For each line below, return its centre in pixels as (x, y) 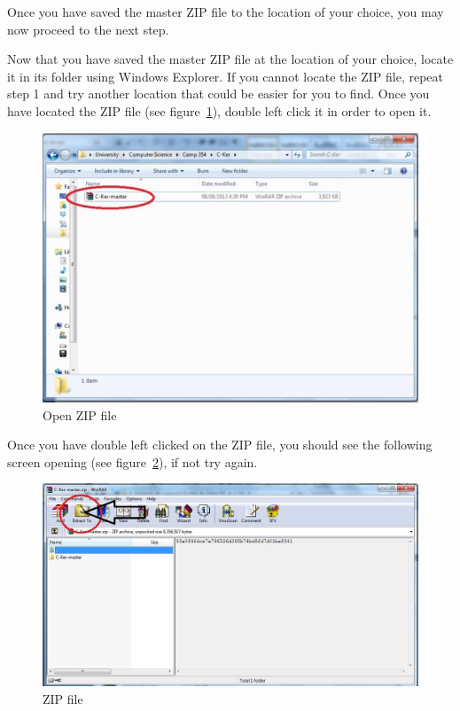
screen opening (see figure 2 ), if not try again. (133, 461)
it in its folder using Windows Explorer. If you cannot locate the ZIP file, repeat (225, 76)
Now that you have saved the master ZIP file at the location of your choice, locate (230, 59)
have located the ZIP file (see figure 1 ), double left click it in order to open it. (219, 110)
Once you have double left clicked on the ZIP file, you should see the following (220, 445)
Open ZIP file (80, 414)
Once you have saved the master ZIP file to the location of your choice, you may (226, 12)
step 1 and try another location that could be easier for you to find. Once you (218, 94)
